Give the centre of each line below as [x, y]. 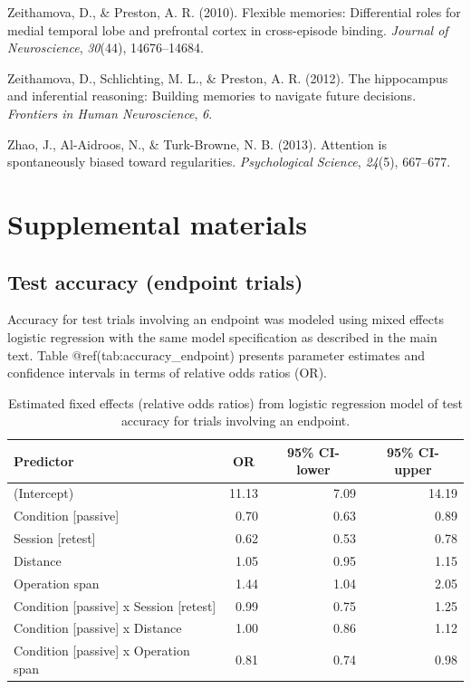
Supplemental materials [157, 223]
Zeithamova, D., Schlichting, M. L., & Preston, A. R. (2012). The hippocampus [228, 77]
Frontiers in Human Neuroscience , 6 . [110, 113]
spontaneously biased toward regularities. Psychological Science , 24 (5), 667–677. [229, 162]
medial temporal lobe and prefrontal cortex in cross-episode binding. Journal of [228, 29]
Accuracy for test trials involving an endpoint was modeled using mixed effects [226, 319]
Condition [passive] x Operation [102, 651]
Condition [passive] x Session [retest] [115, 605]
